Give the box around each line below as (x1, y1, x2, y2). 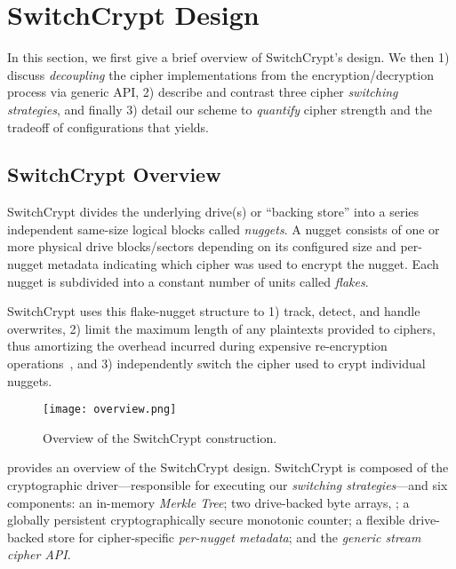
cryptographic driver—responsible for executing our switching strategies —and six (7, 476, 448, 494)
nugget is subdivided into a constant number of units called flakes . (7, 272, 369, 290)
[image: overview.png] (43, 403, 177, 416)
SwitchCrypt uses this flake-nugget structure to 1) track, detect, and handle (7, 302, 420, 320)
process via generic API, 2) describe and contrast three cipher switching (7, 83, 398, 101)
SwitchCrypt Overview (7, 161, 221, 188)
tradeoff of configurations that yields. (7, 117, 209, 136)
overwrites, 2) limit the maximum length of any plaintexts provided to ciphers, (7, 319, 436, 337)
